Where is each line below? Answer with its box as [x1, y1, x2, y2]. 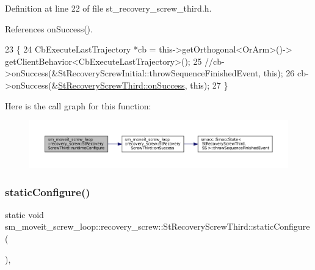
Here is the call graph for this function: [5, 99, 151, 112]
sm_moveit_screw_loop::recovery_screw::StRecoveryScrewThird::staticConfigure [5, 220, 310, 233]
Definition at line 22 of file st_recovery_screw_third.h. [5, 2, 212, 14]
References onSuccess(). [5, 22, 93, 35]
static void [5, 208, 44, 221]
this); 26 [263, 67, 295, 79]
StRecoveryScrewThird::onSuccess [58, 78, 185, 91]
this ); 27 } [190, 78, 228, 91]
